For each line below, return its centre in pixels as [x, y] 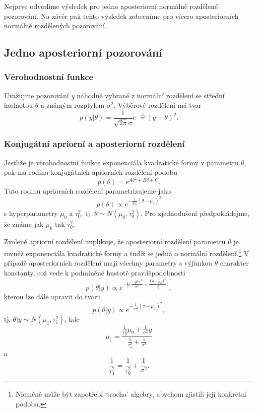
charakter [234, 262]
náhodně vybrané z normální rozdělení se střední [151, 95]
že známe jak [24, 224]
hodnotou [18, 105]
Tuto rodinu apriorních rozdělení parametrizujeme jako [88, 191]
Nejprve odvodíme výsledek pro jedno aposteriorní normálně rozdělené [111, 6]
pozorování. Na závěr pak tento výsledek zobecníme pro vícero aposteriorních [121, 16]
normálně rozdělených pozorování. [56, 26]
